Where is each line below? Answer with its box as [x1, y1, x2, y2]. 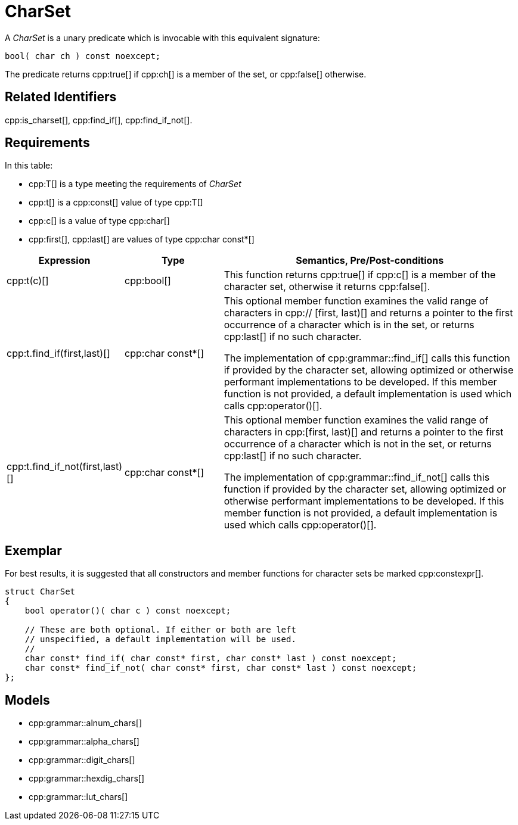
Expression [38, 254, 91, 267]
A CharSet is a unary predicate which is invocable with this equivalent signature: [5, 32, 320, 43]
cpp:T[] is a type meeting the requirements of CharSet [29, 179, 241, 189]
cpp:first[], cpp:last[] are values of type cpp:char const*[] [29, 234, 255, 245]
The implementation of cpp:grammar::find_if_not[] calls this [224, 471, 490, 484]
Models [5, 692, 50, 708]
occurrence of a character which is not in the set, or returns [224, 438, 492, 450]
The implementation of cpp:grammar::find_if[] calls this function [224, 352, 510, 365]
